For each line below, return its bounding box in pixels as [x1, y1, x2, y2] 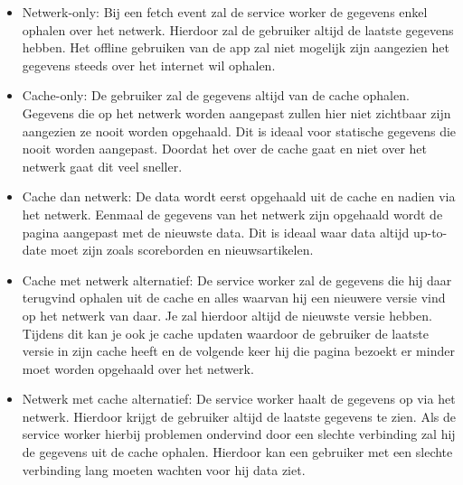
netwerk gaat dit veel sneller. [22, 156, 183, 175]
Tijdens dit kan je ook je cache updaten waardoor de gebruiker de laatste [22, 323, 429, 342]
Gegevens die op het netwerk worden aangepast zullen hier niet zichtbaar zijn [22, 103, 451, 122]
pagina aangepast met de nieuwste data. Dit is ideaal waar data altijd [22, 222, 410, 241]
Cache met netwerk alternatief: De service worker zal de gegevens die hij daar [22, 270, 452, 289]
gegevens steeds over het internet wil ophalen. [22, 55, 276, 74]
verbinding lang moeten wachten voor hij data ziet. [22, 460, 306, 479]
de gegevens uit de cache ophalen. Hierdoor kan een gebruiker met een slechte [22, 443, 453, 462]
